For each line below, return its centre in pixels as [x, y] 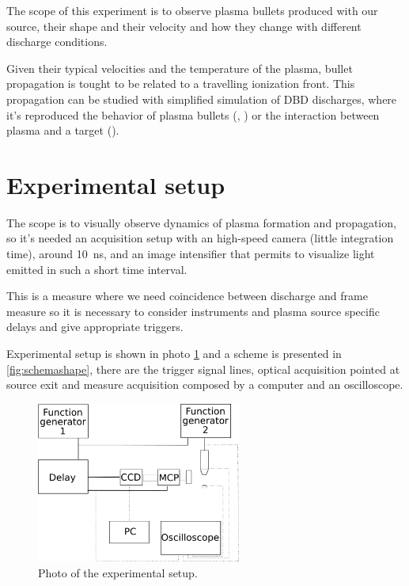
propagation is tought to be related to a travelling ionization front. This [181, 84]
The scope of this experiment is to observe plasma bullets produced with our [192, 10]
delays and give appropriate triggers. [95, 327]
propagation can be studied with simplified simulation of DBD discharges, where [202, 99]
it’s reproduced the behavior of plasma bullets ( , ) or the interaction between [193, 114]
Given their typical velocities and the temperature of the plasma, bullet [180, 68]
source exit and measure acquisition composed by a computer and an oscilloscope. [205, 384]
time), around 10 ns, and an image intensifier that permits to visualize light [191, 254]
